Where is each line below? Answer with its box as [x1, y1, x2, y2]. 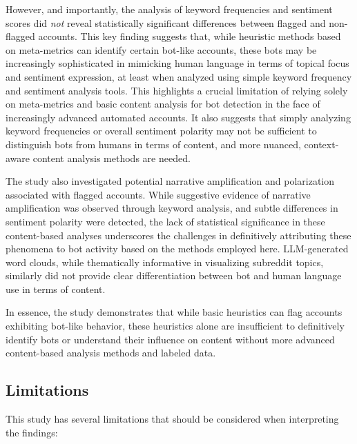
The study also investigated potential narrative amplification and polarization [6, 174, 335, 188]
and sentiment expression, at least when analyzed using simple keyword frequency [6, 69, 352, 83]
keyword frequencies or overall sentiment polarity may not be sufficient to [6, 123, 317, 138]
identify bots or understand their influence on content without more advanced [6, 332, 335, 346]
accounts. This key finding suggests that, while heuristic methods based [38, 29, 341, 43]
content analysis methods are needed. [32, 150, 191, 165]
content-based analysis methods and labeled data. [6, 345, 216, 360]
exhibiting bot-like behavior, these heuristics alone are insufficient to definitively [6, 319, 345, 333]
